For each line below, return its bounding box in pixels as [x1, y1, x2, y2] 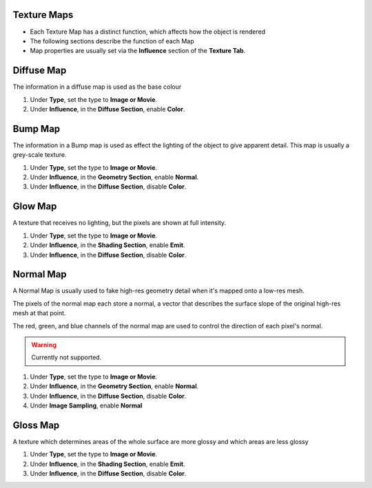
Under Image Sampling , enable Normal [30, 401, 143, 410]
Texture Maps [12, 9, 74, 21]
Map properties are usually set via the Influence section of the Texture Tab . [30, 47, 246, 55]
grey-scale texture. [12, 151, 67, 159]
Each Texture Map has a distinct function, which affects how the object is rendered [30, 28, 265, 36]
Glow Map [12, 200, 57, 213]
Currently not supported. [31, 353, 102, 361]
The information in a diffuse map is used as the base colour [12, 83, 182, 91]
